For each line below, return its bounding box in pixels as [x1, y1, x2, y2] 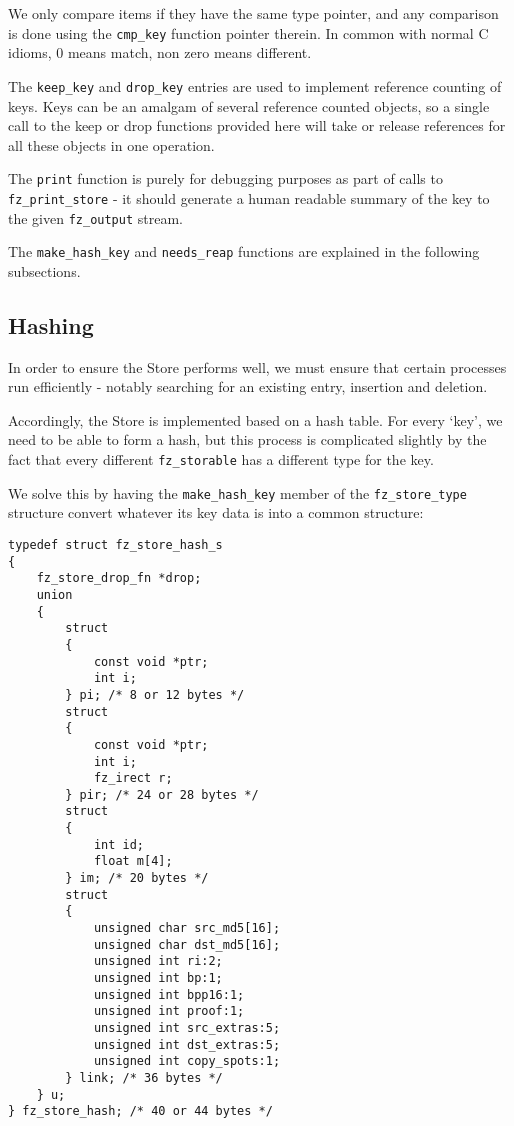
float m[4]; [93, 854, 173, 869]
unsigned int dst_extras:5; [93, 1037, 281, 1052]
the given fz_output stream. [8, 207, 183, 228]
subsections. [8, 260, 81, 281]
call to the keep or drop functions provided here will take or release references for [8, 115, 506, 136]
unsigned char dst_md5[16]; [93, 937, 281, 952]
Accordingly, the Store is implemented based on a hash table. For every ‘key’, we [8, 409, 503, 430]
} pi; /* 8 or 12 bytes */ [65, 687, 245, 702]
